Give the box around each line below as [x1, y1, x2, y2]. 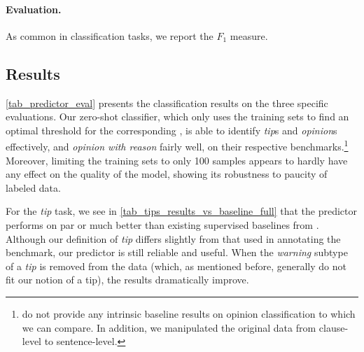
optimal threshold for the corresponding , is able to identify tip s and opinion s [6, 122, 337, 137]
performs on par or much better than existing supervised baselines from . [6, 218, 319, 232]
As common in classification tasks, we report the [6, 28, 213, 43]
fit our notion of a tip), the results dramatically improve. [6, 272, 249, 287]
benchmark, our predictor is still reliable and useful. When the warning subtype [6, 245, 348, 260]
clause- [318, 320, 349, 335]
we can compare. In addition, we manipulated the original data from [22, 320, 316, 335]
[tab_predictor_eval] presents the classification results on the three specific [6, 95, 328, 110]
